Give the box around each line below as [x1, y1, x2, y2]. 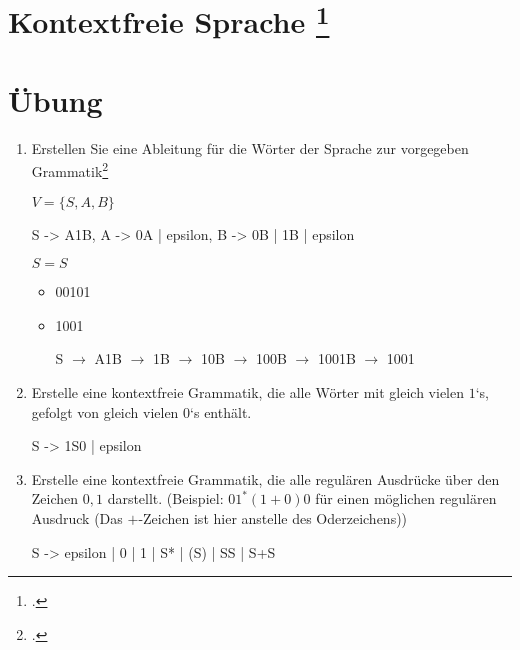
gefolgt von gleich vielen [31, 401, 179, 422]
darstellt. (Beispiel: [107, 488, 224, 509]
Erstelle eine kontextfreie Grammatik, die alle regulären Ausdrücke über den [31, 468, 500, 489]
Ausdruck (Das [31, 508, 123, 529]
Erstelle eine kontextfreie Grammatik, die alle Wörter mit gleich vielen [31, 382, 465, 403]
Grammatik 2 [31, 158, 109, 182]
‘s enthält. [190, 401, 252, 422]
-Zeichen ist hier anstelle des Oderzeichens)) [138, 508, 408, 529]
